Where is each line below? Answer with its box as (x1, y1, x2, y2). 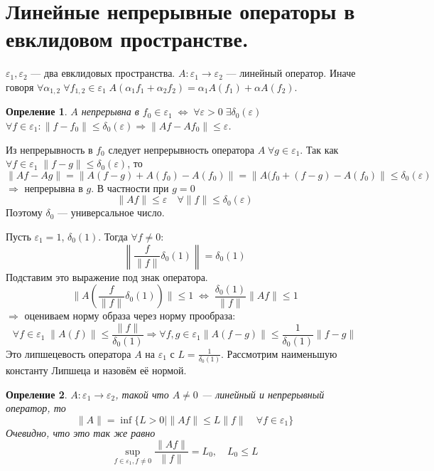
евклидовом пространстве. (6, 24, 249, 53)
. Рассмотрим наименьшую (221, 346, 337, 361)
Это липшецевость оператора (6, 346, 131, 361)
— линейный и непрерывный (201, 386, 325, 401)
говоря (6, 79, 34, 94)
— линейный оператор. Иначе (226, 65, 356, 80)
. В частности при (91, 180, 169, 195)
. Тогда (98, 228, 128, 243)
